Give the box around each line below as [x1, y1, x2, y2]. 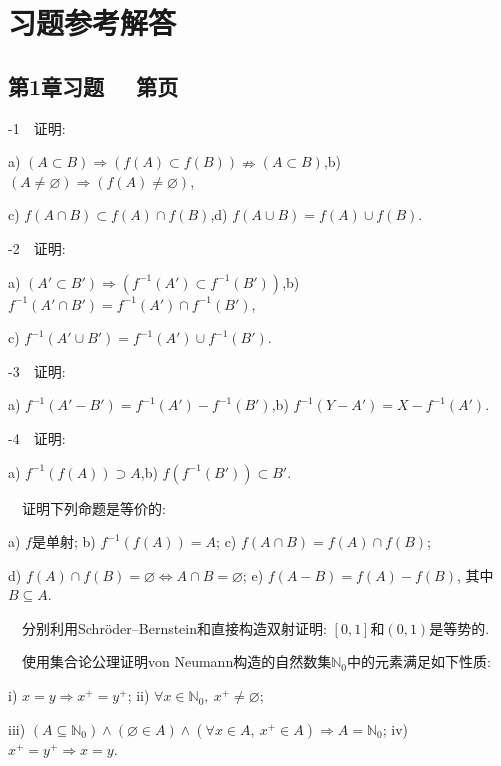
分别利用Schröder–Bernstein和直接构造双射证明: [21, 617, 327, 638]
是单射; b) [31, 531, 96, 552]
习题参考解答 [8, 2, 177, 43]
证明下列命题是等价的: [21, 497, 166, 518]
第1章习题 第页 [8, 70, 179, 101]
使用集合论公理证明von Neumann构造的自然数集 [21, 651, 332, 672]
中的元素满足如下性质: [346, 651, 491, 672]
